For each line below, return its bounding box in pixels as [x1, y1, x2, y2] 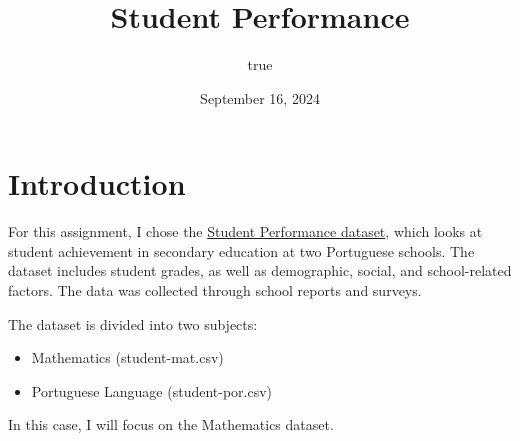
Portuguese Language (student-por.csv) [31, 380, 273, 401]
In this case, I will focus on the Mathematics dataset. [8, 414, 334, 435]
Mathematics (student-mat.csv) [31, 347, 224, 368]
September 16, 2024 [200, 87, 320, 108]
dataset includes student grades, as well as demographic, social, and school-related [8, 260, 512, 281]
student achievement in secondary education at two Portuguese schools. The [8, 240, 475, 261]
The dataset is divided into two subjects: [8, 313, 258, 334]
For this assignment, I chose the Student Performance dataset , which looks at [8, 221, 483, 242]
